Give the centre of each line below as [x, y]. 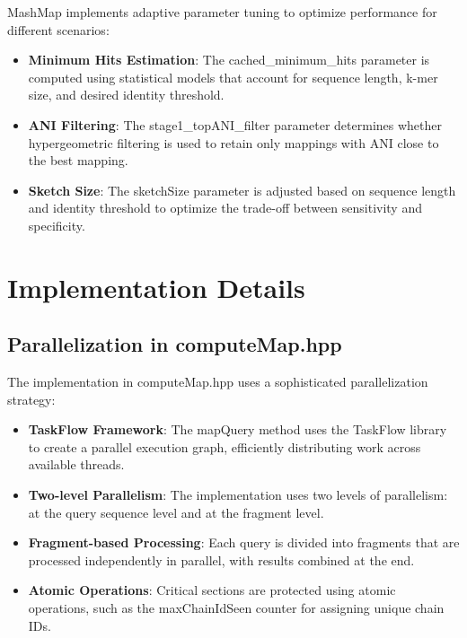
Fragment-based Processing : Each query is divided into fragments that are [244, 542]
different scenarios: [58, 29]
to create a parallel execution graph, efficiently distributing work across [225, 446]
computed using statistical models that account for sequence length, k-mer [233, 77]
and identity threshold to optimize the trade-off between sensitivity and [225, 208]
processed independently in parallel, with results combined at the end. [221, 559]
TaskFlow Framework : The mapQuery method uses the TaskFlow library [238, 429]
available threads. [76, 464]
